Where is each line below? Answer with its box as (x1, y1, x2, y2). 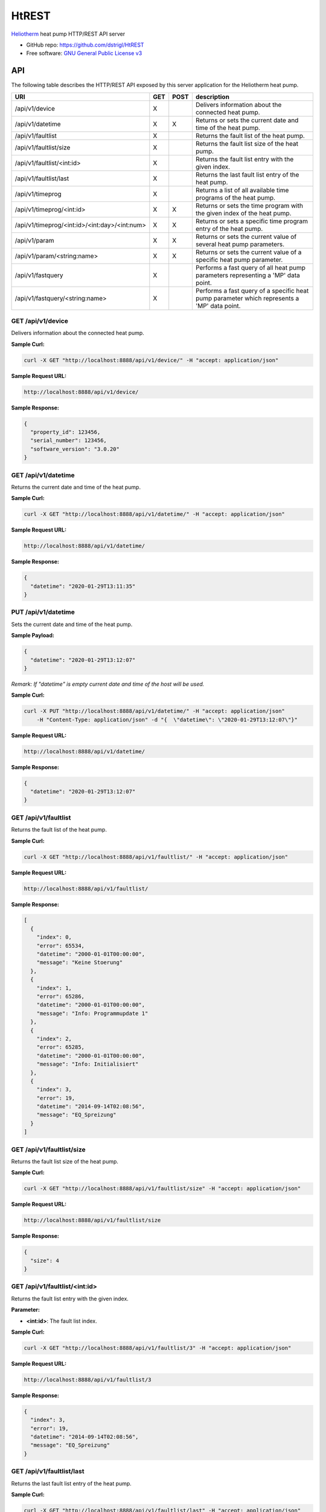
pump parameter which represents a (195, 294, 299, 302)
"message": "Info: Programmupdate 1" (36, 1010, 149, 1017)
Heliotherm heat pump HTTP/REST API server (11, 30, 126, 37)
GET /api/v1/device (11, 317, 69, 325)
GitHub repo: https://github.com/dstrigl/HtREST (26, 41, 144, 48)
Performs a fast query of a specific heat (195, 286, 309, 295)
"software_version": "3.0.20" (30, 445, 120, 452)
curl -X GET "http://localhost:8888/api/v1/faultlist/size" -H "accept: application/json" (24, 1185, 301, 1192)
